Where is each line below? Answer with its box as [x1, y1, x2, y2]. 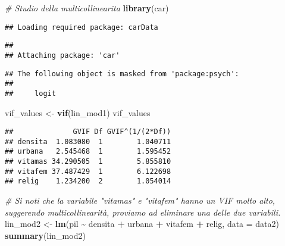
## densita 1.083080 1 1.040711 [5, 137, 171, 146]
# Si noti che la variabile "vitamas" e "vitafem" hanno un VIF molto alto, [5, 194, 275, 207]
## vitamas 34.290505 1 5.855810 [5, 157, 171, 166]
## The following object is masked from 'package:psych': [5, 69, 239, 78]
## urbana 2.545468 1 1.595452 [5, 147, 171, 156]
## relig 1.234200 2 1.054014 [5, 177, 171, 186]
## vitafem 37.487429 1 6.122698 [5, 167, 171, 176]
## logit [5, 89, 56, 98]
